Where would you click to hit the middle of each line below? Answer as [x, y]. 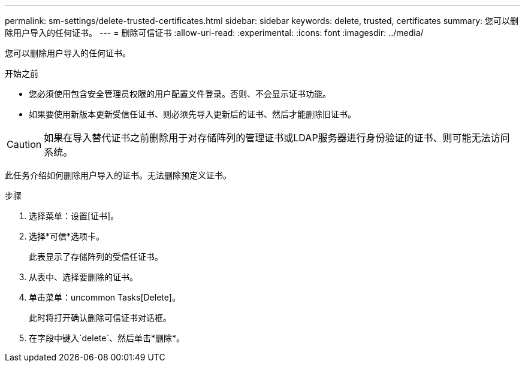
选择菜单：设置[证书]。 [74, 216]
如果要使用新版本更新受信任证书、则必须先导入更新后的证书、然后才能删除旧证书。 [192, 114]
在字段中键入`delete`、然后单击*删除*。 [107, 338]
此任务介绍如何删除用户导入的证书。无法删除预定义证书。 [118, 175]
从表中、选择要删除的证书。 [83, 277]
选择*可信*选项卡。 [67, 236]
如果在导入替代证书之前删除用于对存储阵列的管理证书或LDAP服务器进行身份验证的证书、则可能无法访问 [277, 138]
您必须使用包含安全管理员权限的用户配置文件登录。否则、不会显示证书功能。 [180, 94]
